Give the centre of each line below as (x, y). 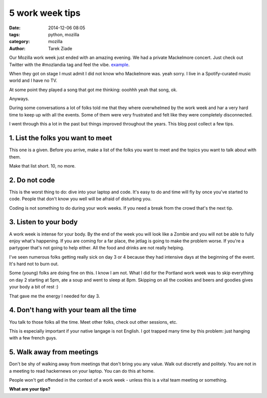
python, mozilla (64, 34)
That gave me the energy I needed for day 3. (55, 296)
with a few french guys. (33, 338)
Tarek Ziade (60, 48)
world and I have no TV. (33, 81)
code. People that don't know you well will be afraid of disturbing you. (80, 199)
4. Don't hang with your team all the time (73, 310)
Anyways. (19, 99)
